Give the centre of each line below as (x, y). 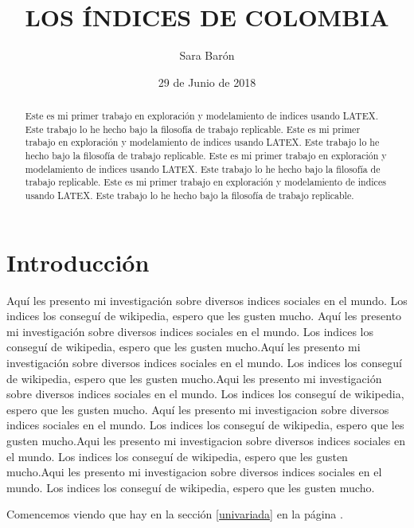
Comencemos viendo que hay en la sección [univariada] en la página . (175, 514)
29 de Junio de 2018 (207, 82)
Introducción (78, 262)
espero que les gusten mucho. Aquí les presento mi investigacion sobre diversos (198, 409)
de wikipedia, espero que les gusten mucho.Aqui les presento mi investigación (194, 378)
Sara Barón (207, 55)
